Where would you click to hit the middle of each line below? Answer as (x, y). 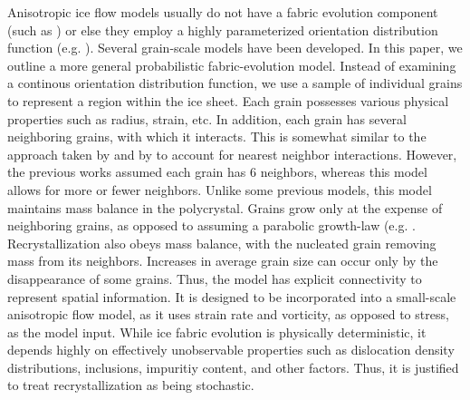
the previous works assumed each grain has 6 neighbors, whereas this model (217, 172)
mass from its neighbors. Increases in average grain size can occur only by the (223, 261)
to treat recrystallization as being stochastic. (131, 385)
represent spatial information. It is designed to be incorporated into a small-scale (232, 296)
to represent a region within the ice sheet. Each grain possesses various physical (228, 100)
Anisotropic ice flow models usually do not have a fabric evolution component (223, 12)
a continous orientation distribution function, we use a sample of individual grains (235, 83)
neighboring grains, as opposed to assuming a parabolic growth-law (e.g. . (211, 225)
